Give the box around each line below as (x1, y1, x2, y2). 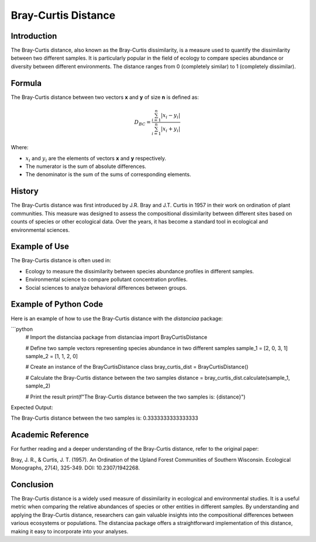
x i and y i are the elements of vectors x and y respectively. (25, 155, 167, 163)
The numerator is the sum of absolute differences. (25, 163, 146, 170)
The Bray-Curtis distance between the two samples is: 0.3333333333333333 (11, 414, 198, 421)
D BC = (134, 119, 152, 127)
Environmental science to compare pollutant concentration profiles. (25, 276, 188, 283)
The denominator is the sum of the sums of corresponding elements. (25, 171, 191, 178)
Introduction (11, 31, 57, 41)
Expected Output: (11, 404, 53, 411)
